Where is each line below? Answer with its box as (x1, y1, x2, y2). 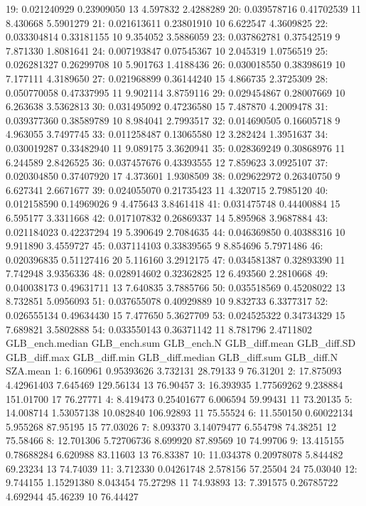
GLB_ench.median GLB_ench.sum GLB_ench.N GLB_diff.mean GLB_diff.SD (6, 335, 356, 350)
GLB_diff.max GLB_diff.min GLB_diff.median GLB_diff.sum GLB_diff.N (6, 349, 338, 364)
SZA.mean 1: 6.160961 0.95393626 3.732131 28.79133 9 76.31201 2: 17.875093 (6, 363, 342, 378)
